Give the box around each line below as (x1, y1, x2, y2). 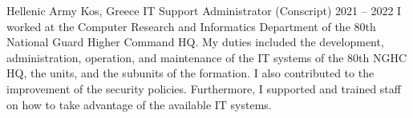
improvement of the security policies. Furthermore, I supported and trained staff (6, 80, 401, 96)
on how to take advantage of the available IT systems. (6, 96, 272, 112)
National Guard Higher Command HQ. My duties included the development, (6, 33, 384, 50)
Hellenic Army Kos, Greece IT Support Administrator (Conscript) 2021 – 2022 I (6, 2, 402, 18)
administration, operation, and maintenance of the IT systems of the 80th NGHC (6, 49, 407, 65)
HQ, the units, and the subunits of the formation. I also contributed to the (6, 65, 375, 81)
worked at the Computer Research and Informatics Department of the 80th (6, 18, 376, 34)
